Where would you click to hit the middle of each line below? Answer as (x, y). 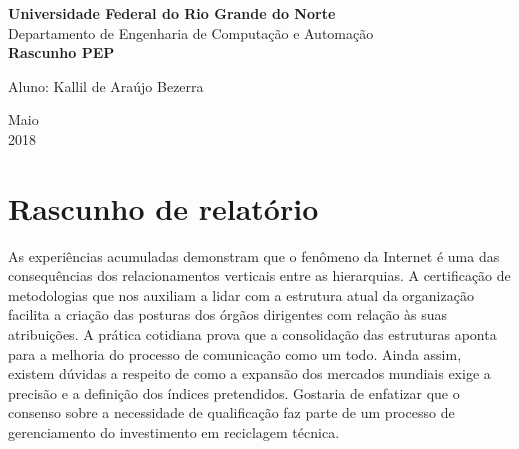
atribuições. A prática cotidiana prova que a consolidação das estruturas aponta (252, 334)
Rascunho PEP (61, 52)
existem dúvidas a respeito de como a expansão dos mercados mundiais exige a (249, 373)
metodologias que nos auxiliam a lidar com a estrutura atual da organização (241, 294)
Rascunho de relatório (163, 207)
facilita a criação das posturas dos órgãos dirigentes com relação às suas (228, 314)
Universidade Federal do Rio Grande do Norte (172, 13)
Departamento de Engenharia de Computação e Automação (191, 32)
